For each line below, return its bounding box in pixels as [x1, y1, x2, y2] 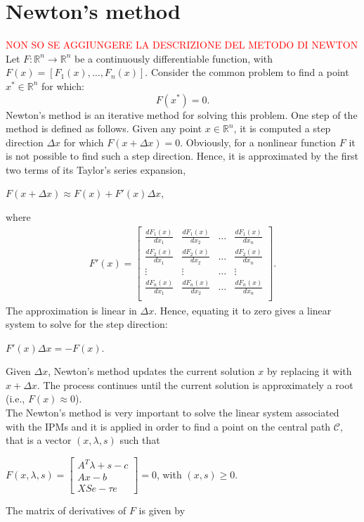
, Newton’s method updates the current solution [48, 364, 255, 378]
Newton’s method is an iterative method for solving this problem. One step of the [6, 107, 358, 122]
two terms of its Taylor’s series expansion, [6, 162, 186, 177]
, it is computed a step [233, 121, 331, 136]
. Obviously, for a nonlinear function [180, 134, 337, 149]
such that [119, 433, 160, 447]
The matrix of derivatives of [6, 503, 126, 518]
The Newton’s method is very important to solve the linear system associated [6, 405, 339, 420]
